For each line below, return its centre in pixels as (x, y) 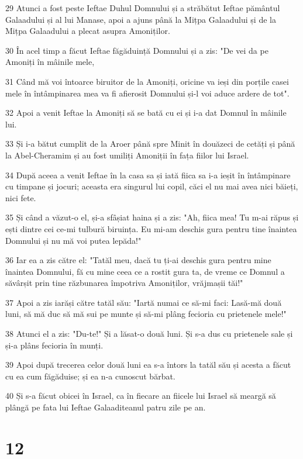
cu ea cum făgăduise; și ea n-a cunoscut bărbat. (90, 376)
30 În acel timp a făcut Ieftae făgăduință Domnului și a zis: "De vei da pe (137, 50)
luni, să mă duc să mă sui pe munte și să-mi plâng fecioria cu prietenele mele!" (146, 314)
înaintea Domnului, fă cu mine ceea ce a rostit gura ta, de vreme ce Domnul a (145, 271)
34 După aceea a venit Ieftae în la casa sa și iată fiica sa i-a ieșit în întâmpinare (148, 175)
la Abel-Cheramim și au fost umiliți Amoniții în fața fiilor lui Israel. (127, 155)
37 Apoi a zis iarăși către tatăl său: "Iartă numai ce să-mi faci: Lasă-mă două (144, 302)
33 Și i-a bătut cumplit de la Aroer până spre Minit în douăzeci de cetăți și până (150, 144)
